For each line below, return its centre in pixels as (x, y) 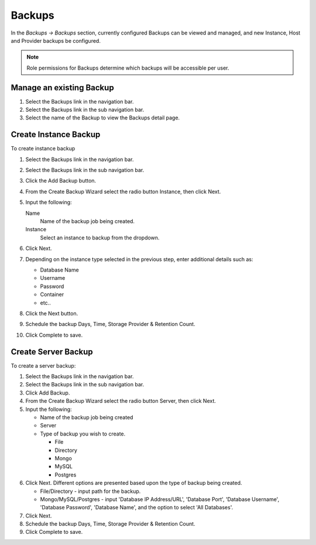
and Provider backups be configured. (56, 40)
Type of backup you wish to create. (83, 434)
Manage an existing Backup (62, 88)
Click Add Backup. (48, 393)
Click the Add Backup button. (61, 181)
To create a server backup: (43, 365)
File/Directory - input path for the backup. (90, 491)
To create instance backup (43, 149)
